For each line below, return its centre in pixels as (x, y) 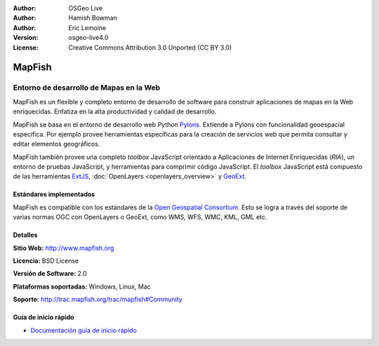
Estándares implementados (54, 194)
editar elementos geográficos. (56, 144)
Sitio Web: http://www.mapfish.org (64, 248)
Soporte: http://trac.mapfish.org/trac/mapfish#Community (98, 299)
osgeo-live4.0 (88, 38)
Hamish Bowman (93, 18)
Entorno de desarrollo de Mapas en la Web (87, 88)
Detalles (25, 235)
